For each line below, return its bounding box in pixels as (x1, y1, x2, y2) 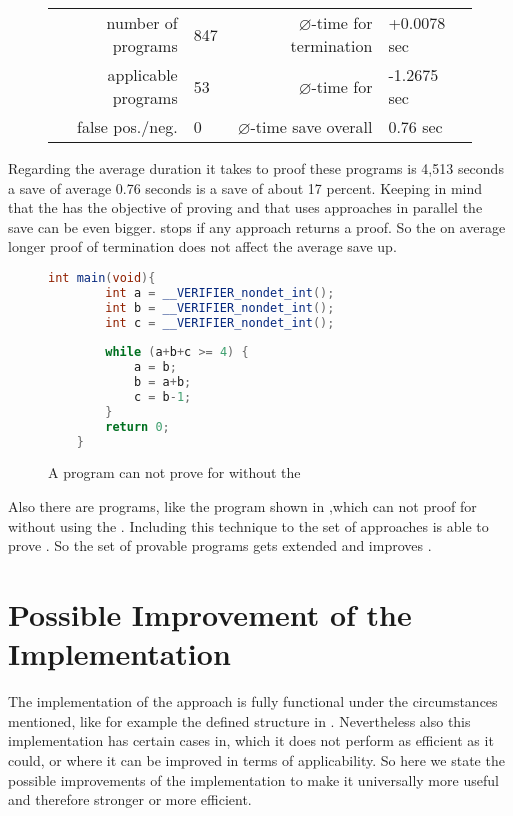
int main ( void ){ (48, 270, 156, 285)
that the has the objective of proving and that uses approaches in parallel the (8, 197, 483, 218)
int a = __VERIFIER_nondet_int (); (105, 285, 335, 300)
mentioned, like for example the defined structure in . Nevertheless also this (8, 710, 471, 731)
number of (106, 11, 178, 34)
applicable (107, 63, 178, 86)
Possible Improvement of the (8, 594, 412, 635)
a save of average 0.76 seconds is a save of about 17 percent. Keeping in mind (8, 177, 483, 198)
